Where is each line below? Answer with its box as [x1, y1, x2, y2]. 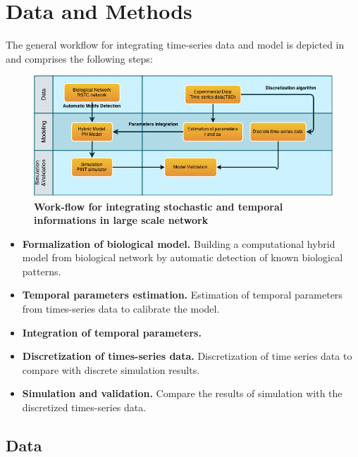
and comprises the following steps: [6, 51, 153, 65]
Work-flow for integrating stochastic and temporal [34, 199, 283, 213]
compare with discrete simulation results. [22, 362, 200, 377]
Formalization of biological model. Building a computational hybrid [22, 236, 335, 251]
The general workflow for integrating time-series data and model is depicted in [6, 37, 345, 52]
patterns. [22, 263, 61, 278]
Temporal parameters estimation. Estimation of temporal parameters [22, 287, 342, 302]
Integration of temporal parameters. [22, 325, 202, 339]
